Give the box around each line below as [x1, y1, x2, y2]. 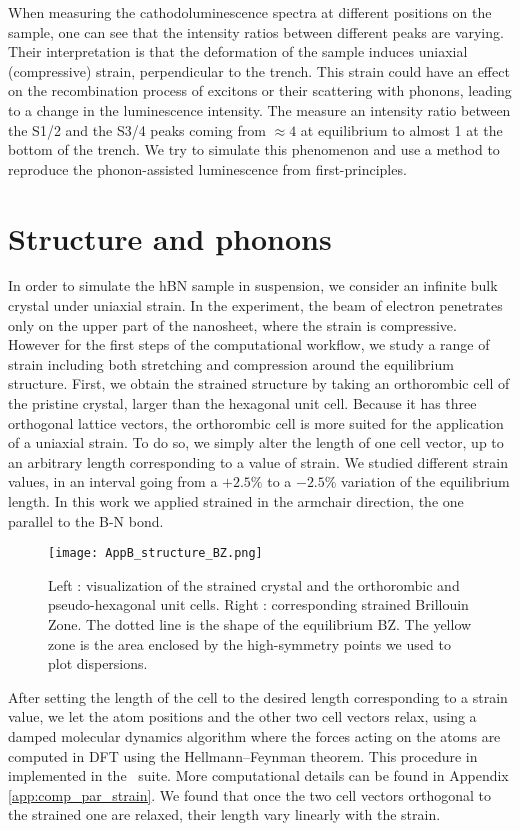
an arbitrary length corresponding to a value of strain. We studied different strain [8, 451, 509, 472]
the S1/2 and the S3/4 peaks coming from [8, 119, 266, 140]
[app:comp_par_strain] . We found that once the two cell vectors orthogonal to [8, 784, 491, 805]
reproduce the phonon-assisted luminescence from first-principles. [8, 158, 407, 179]
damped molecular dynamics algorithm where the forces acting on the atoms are [8, 726, 501, 746]
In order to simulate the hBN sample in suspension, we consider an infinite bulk [8, 275, 498, 296]
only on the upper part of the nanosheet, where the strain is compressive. [8, 314, 457, 335]
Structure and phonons [8, 217, 332, 258]
